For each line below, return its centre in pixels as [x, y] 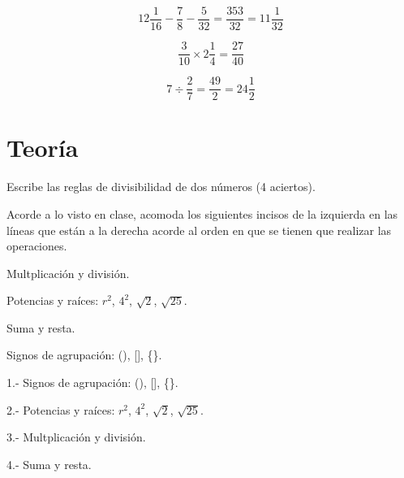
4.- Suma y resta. [49, 464]
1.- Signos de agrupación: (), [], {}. [92, 382]
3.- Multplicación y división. [76, 437]
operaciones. [37, 246]
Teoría [43, 148]
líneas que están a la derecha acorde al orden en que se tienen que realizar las [199, 230]
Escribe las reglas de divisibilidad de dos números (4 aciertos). [161, 187]
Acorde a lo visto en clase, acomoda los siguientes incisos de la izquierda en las [202, 213]
